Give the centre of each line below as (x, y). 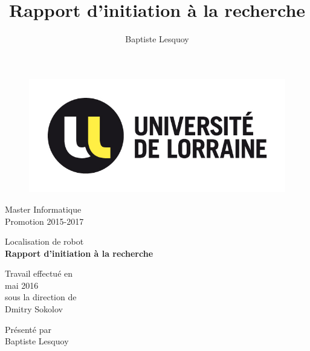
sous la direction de (41, 297)
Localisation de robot (44, 241)
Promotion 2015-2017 (44, 221)
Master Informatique (43, 209)
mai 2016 (22, 285)
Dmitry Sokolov (34, 309)
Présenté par (28, 329)
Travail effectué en (39, 273)
